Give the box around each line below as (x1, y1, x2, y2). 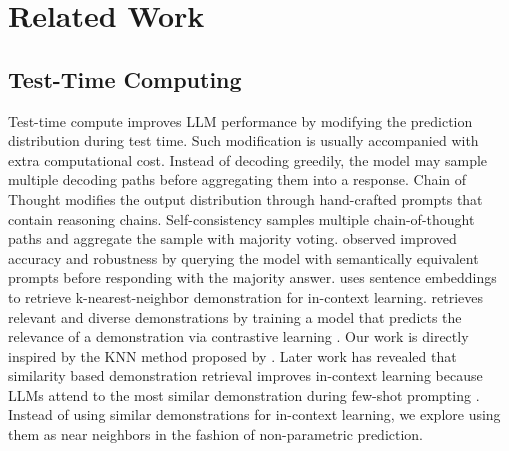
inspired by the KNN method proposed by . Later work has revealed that (8, 345, 457, 366)
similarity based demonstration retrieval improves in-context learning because (8, 365, 483, 386)
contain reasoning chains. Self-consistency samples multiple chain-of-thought (8, 208, 475, 229)
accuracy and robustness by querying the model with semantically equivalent (8, 247, 479, 268)
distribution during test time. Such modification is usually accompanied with (8, 130, 479, 151)
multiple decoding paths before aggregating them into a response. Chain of (8, 169, 467, 190)
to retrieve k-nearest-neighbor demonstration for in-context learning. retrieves (8, 286, 484, 307)
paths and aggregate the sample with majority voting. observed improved (8, 228, 457, 249)
